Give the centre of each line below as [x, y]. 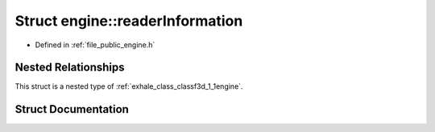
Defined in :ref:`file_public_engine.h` [95, 45]
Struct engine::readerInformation [129, 21]
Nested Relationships [70, 68]
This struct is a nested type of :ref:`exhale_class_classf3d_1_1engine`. [129, 86]
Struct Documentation [72, 109]
